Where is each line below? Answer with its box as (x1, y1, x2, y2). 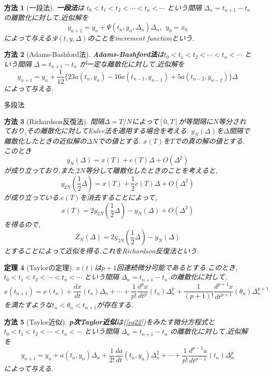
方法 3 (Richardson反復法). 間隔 (4, 116, 104, 126)
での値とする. (97, 136, 141, 146)
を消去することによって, (80, 192, 157, 202)
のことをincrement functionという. (87, 32, 194, 43)
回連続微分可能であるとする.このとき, (116, 262, 238, 272)
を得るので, (4, 219, 41, 229)
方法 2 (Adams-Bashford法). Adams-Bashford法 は (4, 49, 164, 59)
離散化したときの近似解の (4, 136, 86, 146)
